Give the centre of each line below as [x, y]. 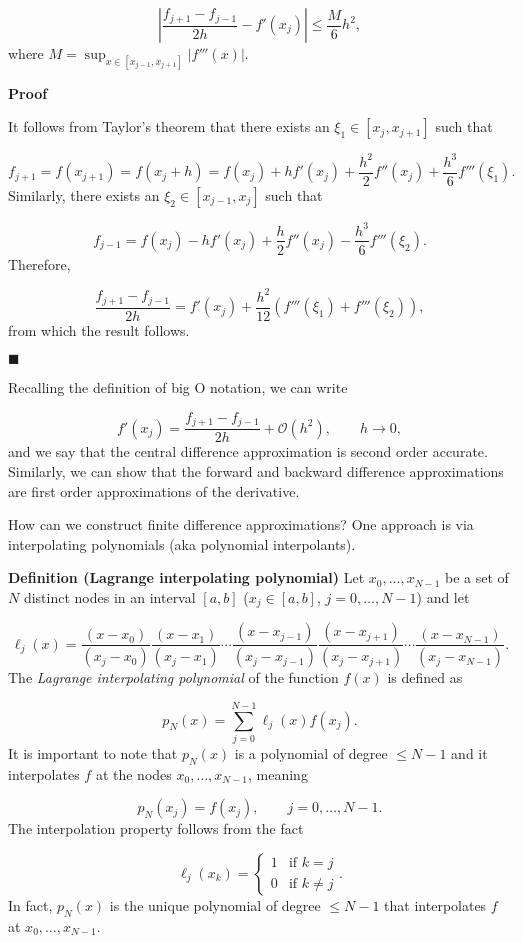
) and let [443, 596]
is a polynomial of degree [311, 753]
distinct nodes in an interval [109, 596]
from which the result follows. [99, 329]
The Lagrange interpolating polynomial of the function [173, 677]
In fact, [30, 905]
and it [469, 753]
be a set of [477, 577]
